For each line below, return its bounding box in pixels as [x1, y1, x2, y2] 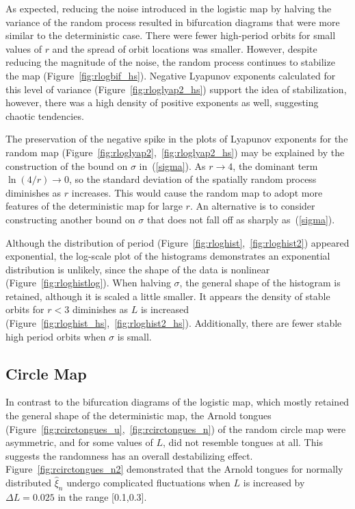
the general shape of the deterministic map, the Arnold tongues [5, 408, 272, 423]
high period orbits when [5, 329, 106, 343]
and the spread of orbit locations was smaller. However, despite [52, 41, 317, 55]
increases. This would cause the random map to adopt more [71, 185, 323, 199]
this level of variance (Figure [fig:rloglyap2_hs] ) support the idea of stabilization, [5, 82, 347, 96]
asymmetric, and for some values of [5, 435, 153, 449]
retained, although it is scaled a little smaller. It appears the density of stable [5, 288, 330, 303]
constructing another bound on [5, 212, 135, 226]
